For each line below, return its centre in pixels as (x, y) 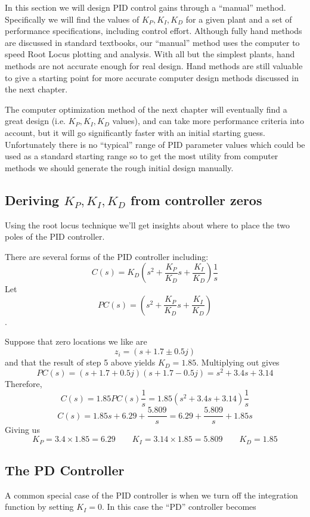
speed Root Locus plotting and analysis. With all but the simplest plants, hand (150, 54)
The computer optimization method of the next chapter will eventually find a (146, 109)
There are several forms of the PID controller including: (107, 256)
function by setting (39, 507)
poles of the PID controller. (55, 236)
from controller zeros (196, 199)
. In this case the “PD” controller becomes (179, 507)
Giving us (22, 430)
